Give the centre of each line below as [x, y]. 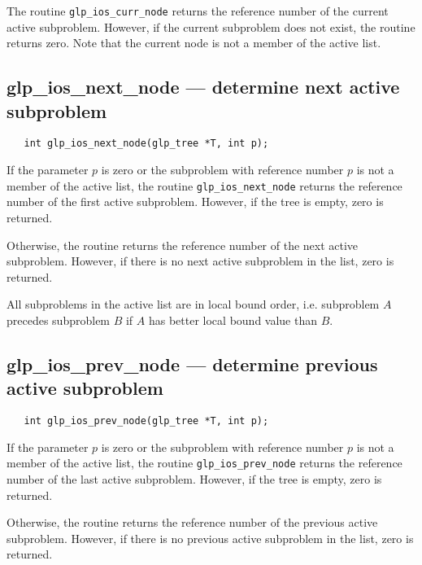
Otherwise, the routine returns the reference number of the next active [183, 245]
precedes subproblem [59, 320]
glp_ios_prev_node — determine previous [192, 364]
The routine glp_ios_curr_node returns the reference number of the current [198, 11]
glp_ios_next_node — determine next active [203, 87]
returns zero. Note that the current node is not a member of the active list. [194, 43]
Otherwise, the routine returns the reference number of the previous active [192, 522]
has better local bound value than [233, 320]
